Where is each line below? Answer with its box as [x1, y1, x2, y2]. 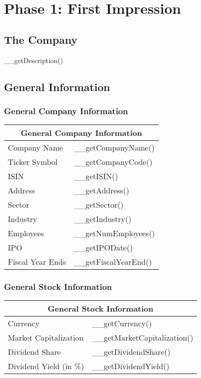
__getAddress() [74, 185, 129, 196]
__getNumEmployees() [74, 227, 155, 239]
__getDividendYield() [92, 360, 170, 372]
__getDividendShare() [92, 346, 171, 358]
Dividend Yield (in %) [8, 360, 84, 372]
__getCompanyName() [74, 142, 155, 154]
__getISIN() [74, 170, 118, 182]
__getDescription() [4, 55, 63, 65]
